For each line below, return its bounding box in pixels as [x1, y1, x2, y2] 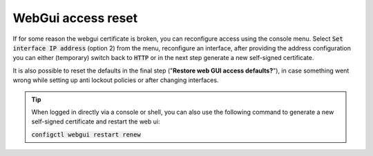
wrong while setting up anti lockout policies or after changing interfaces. [12, 76, 219, 84]
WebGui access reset [12, 10, 138, 26]
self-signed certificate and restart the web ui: [31, 117, 160, 126]
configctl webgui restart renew [31, 130, 141, 138]
